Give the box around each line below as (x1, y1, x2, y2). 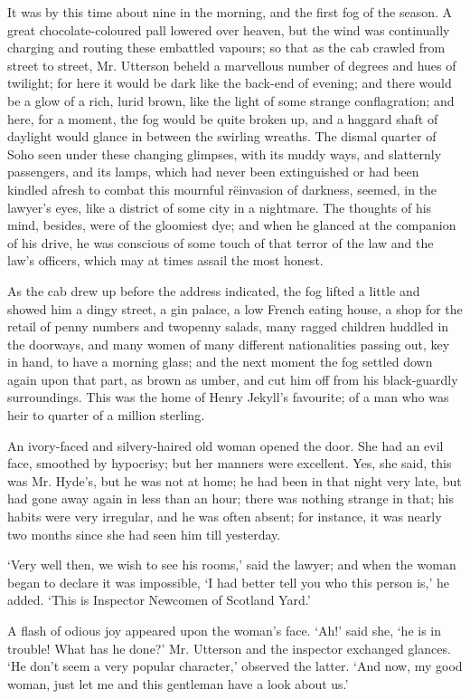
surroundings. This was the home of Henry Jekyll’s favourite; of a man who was (7, 388, 449, 407)
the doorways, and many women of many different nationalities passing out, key (7, 334, 450, 353)
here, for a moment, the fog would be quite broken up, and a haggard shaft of (7, 109, 438, 128)
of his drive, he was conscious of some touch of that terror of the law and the (7, 233, 434, 252)
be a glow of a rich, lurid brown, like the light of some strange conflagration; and (7, 91, 455, 110)
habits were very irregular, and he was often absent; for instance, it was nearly (7, 507, 442, 526)
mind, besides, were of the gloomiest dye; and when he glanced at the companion (7, 215, 456, 235)
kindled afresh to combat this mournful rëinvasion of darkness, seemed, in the (7, 179, 437, 198)
